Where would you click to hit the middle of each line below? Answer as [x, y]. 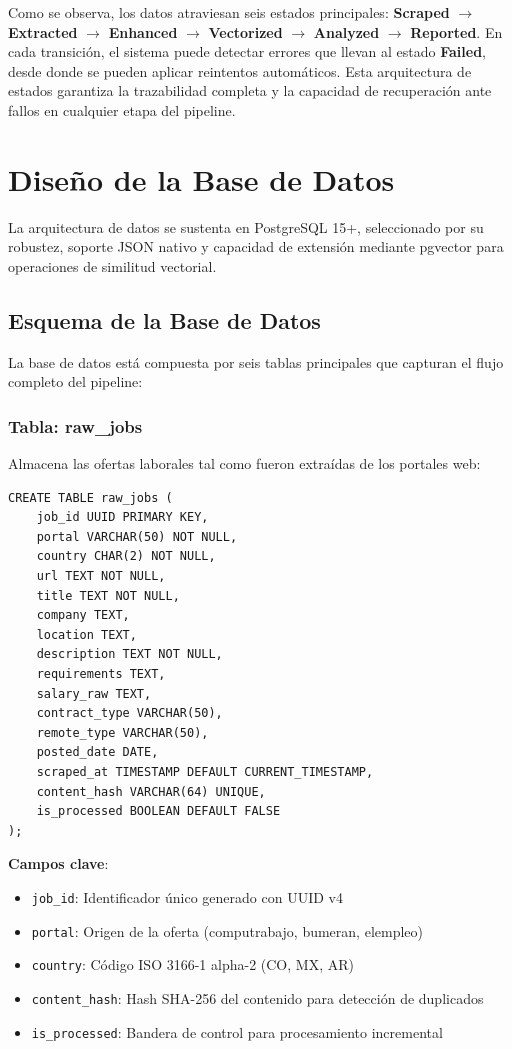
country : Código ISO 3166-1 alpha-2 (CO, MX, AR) [192, 964]
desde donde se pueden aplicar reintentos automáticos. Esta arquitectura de [240, 70]
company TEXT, [83, 615]
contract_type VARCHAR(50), [129, 713]
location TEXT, [86, 634]
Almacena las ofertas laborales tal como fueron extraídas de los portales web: [244, 463]
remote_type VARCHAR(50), [122, 732]
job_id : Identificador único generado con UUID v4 [187, 896]
